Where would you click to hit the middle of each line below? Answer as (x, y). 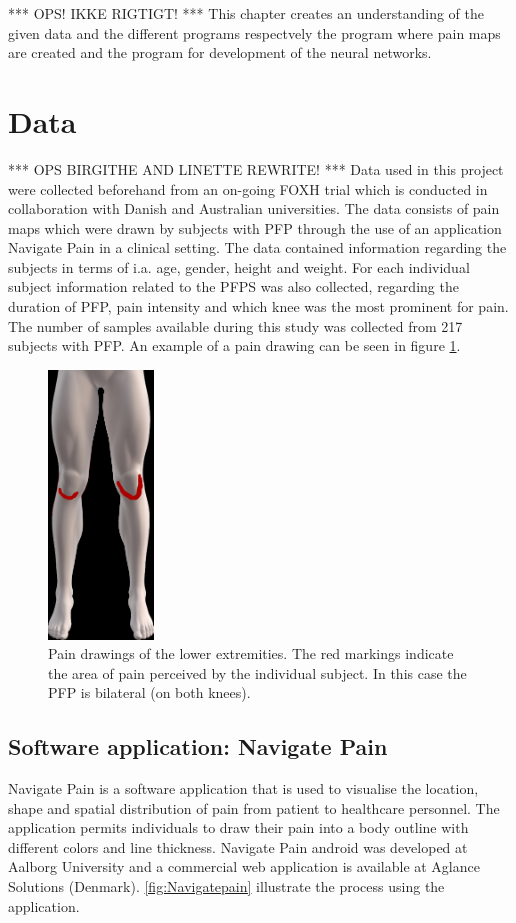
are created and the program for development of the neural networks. (220, 52)
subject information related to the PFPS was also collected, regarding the (233, 286)
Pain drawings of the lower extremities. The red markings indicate (251, 653)
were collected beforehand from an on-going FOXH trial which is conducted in (248, 188)
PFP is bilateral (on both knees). (149, 692)
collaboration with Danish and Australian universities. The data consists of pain (254, 208)
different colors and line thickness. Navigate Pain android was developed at (238, 846)
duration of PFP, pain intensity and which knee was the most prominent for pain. (258, 306)
